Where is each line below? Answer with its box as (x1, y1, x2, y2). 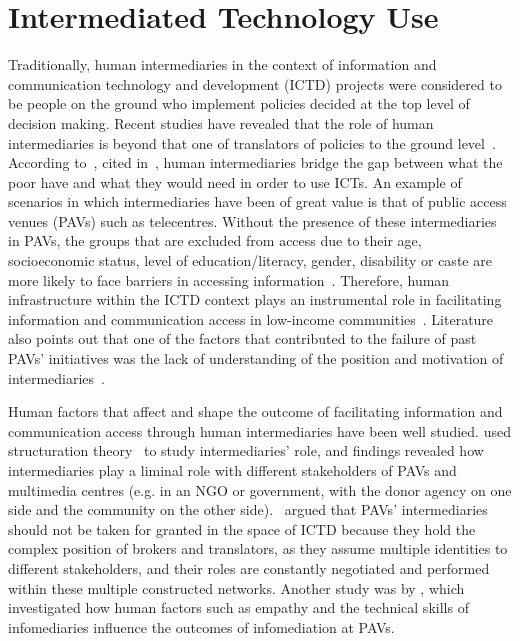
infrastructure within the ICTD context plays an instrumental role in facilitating (8, 289, 502, 310)
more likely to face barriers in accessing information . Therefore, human (8, 269, 450, 290)
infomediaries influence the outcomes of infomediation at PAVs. (8, 616, 395, 637)
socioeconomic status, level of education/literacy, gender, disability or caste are (8, 250, 492, 271)
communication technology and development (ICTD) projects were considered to (8, 73, 502, 94)
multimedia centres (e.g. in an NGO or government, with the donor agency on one (8, 479, 512, 500)
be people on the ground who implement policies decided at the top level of (8, 93, 470, 114)
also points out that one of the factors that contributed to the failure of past (8, 328, 477, 349)
